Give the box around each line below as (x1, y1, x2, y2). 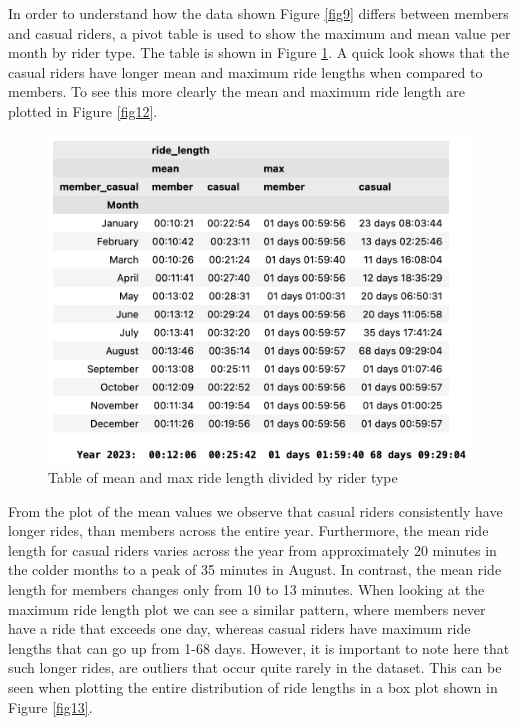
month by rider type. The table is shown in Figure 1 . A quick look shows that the (8, 42, 510, 63)
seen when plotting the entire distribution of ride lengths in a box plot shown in (8, 677, 498, 698)
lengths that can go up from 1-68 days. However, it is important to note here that (8, 637, 510, 658)
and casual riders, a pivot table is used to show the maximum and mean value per (8, 22, 511, 43)
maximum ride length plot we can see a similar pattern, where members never (8, 598, 486, 619)
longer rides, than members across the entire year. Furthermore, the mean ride (8, 520, 489, 541)
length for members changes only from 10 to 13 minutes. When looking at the (8, 579, 485, 600)
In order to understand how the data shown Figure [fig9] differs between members (8, 3, 509, 23)
